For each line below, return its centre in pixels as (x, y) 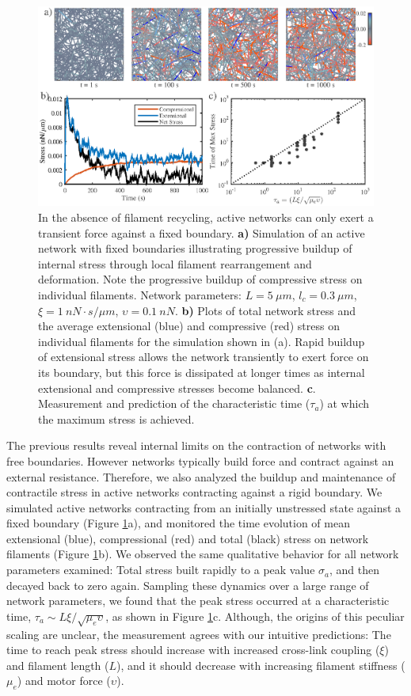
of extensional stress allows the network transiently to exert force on (204, 357)
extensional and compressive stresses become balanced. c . (177, 388)
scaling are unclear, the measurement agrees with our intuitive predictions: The (199, 634)
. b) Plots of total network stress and (265, 310)
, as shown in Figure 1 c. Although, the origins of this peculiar (255, 616)
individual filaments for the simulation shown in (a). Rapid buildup (202, 341)
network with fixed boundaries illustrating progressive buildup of (195, 248)
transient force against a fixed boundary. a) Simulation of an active (202, 232)
